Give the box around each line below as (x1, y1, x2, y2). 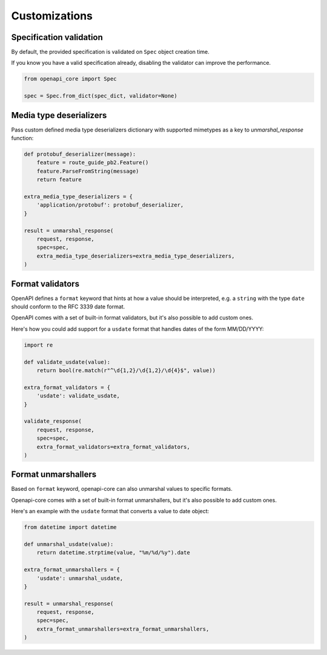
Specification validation (11, 32, 103, 42)
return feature (36, 176, 82, 183)
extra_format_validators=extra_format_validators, (36, 443, 190, 450)
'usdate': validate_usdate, (36, 393, 121, 399)
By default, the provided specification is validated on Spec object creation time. (11, 48, 210, 56)
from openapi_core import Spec (24, 76, 117, 82)
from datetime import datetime (24, 524, 117, 531)
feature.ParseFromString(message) (36, 167, 139, 175)
